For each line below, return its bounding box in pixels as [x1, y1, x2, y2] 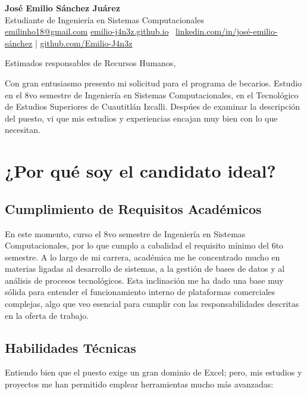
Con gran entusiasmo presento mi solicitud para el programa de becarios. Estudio [5, 76, 302, 89]
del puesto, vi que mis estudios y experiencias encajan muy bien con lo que [5, 111, 278, 124]
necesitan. [5, 123, 40, 136]
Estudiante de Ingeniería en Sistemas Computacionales [5, 13, 204, 26]
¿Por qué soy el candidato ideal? [5, 159, 276, 183]
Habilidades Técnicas [5, 338, 136, 356]
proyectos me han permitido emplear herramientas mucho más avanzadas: [5, 378, 274, 390]
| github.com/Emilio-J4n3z [35, 36, 133, 49]
